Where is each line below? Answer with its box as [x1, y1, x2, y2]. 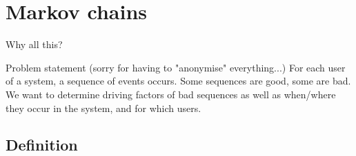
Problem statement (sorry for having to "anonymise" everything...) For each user [6, 60, 346, 74]
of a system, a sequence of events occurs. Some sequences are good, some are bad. [6, 74, 351, 88]
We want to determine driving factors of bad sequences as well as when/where [6, 87, 336, 101]
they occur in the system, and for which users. [6, 100, 201, 115]
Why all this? [6, 37, 63, 52]
